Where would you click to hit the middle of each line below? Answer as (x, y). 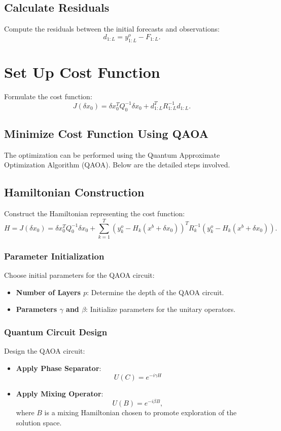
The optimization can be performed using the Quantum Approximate (112, 154)
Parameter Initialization (54, 256)
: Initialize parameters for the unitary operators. (161, 309)
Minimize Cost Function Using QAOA (107, 134)
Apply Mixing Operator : (60, 394)
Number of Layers (48, 292)
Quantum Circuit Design (56, 332)
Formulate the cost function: (48, 96)
